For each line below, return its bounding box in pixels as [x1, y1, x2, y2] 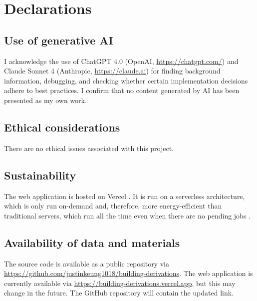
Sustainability [4, 167, 76, 182]
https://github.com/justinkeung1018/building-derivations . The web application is [4, 268, 253, 278]
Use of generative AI [4, 32, 113, 47]
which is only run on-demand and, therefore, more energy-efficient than [4, 200, 222, 211]
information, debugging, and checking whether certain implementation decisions [4, 75, 248, 85]
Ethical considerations [4, 119, 120, 134]
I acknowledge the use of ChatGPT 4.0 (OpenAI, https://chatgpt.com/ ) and [4, 55, 239, 66]
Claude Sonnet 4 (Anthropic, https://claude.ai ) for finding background [4, 65, 221, 76]
